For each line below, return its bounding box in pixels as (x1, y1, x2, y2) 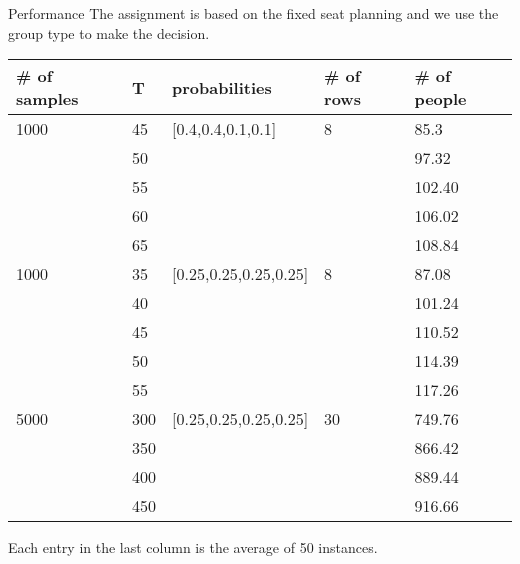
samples (16, 87, 79, 111)
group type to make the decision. (8, 22, 210, 43)
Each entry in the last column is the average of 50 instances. (8, 537, 378, 558)
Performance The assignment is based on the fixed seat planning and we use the (8, 3, 499, 23)
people (414, 87, 467, 111)
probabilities (172, 75, 272, 99)
